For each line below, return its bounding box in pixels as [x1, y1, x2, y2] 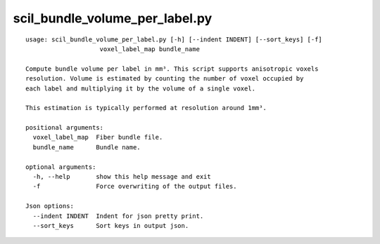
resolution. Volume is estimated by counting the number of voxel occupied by [25, 74, 304, 83]
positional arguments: [25, 123, 104, 132]
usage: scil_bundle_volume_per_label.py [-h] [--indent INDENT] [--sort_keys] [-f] [25, 35, 323, 43]
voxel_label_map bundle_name [99, 45, 201, 53]
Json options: [25, 202, 74, 210]
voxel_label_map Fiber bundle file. [32, 133, 163, 142]
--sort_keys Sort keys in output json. [32, 222, 189, 229]
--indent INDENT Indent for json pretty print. [32, 212, 204, 220]
